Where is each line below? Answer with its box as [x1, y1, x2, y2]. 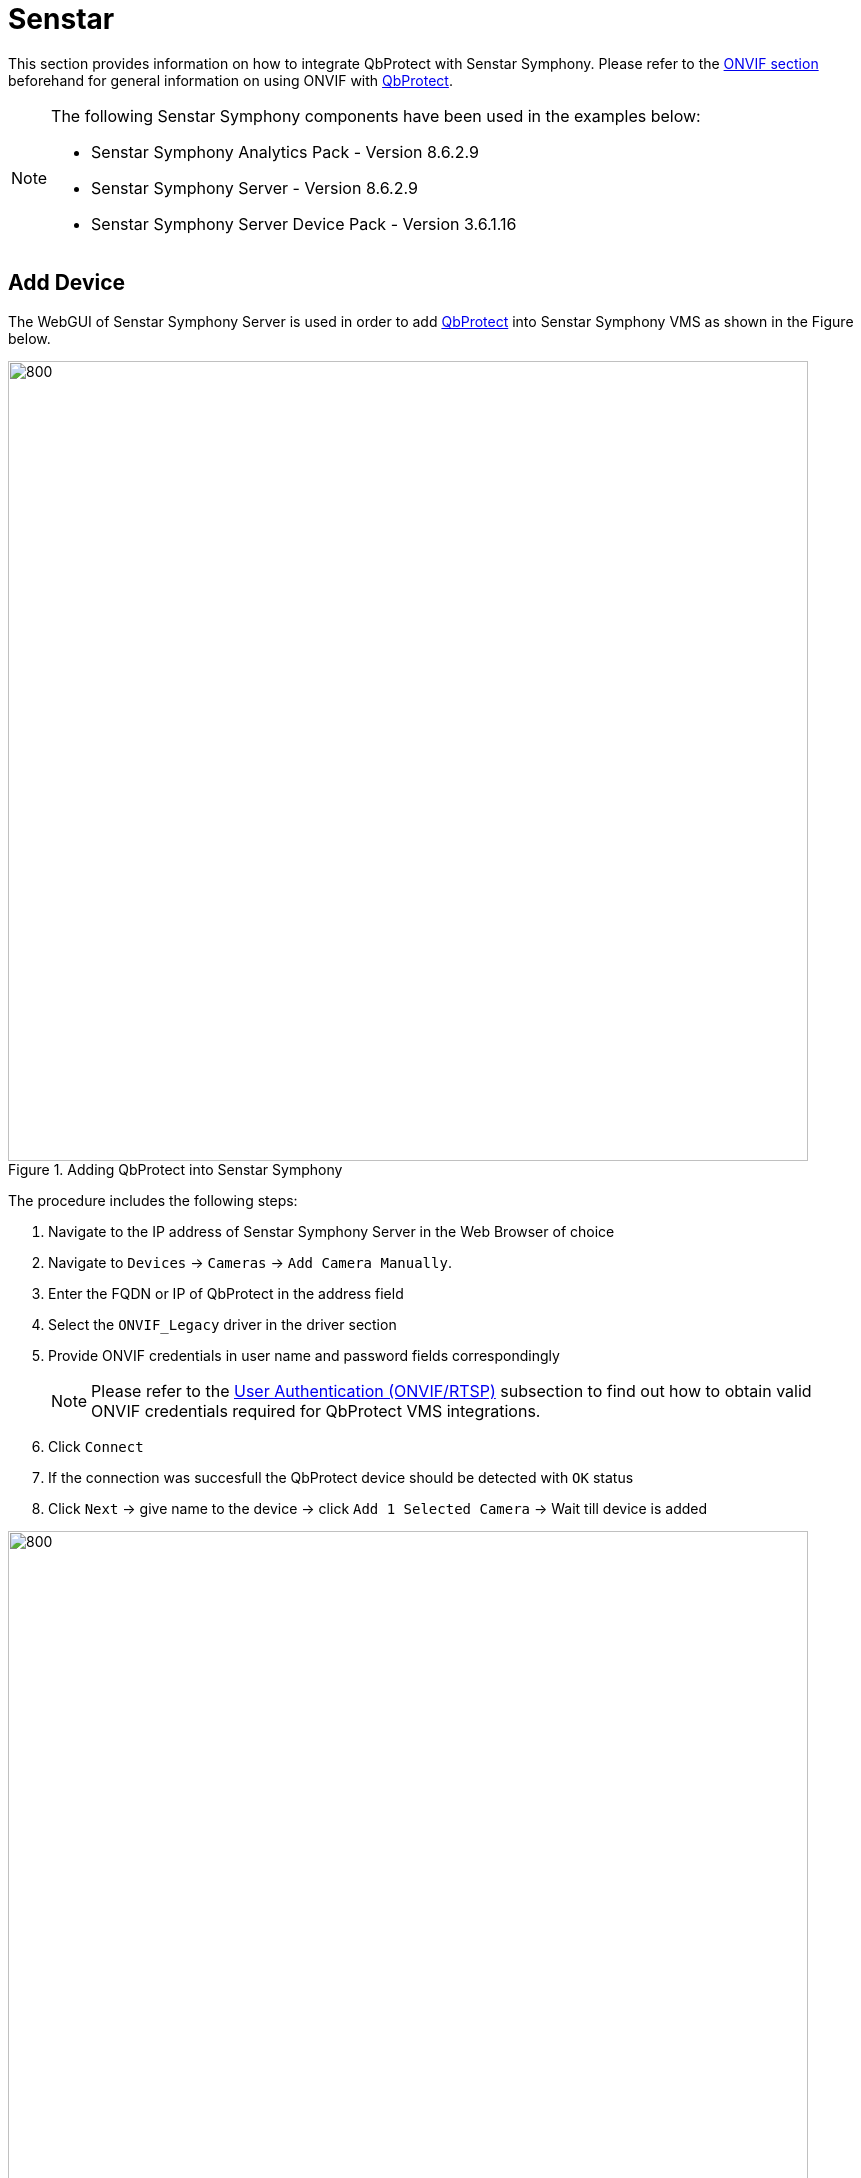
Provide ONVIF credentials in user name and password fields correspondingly [48, 1346, 560, 1364]
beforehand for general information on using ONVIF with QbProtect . [8, 71, 453, 89]
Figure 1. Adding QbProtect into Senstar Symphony [8, 1160, 343, 1178]
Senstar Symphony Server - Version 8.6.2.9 [91, 177, 418, 198]
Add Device [8, 270, 126, 296]
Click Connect [48, 1437, 144, 1455]
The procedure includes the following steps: [8, 1191, 298, 1209]
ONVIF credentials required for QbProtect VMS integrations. [91, 1400, 541, 1421]
